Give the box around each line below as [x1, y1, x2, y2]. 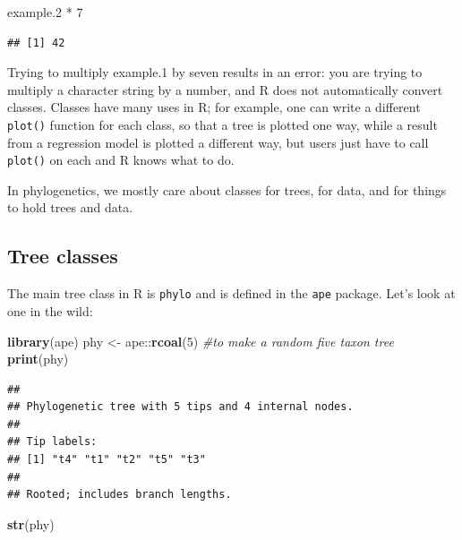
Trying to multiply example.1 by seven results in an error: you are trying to [7, 63, 423, 81]
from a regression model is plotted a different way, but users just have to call [7, 133, 429, 151]
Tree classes [7, 242, 118, 270]
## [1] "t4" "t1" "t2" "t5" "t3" [7, 453, 206, 467]
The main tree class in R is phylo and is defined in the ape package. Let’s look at [7, 284, 456, 303]
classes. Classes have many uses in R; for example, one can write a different [7, 98, 421, 116]
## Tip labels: [7, 435, 98, 449]
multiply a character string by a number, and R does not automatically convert [7, 80, 443, 99]
